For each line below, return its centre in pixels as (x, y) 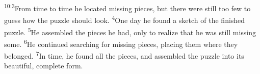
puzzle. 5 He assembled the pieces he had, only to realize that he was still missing (130, 31)
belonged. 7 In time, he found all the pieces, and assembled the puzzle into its (124, 55)
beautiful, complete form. (44, 66)
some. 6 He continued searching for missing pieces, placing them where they (121, 43)
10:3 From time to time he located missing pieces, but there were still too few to (127, 7)
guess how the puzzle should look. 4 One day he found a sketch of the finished (125, 19)
